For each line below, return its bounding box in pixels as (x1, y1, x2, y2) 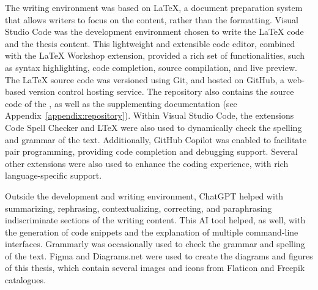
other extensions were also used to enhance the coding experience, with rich (5, 157, 289, 169)
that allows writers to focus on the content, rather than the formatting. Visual (5, 13, 299, 26)
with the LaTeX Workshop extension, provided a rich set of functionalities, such (5, 49, 305, 62)
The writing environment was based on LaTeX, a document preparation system (5, 1, 303, 13)
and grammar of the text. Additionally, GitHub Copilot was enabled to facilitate (5, 133, 307, 146)
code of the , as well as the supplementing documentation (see (5, 97, 237, 110)
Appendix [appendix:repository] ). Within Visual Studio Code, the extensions (5, 109, 294, 122)
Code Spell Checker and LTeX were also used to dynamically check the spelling (5, 121, 302, 133)
